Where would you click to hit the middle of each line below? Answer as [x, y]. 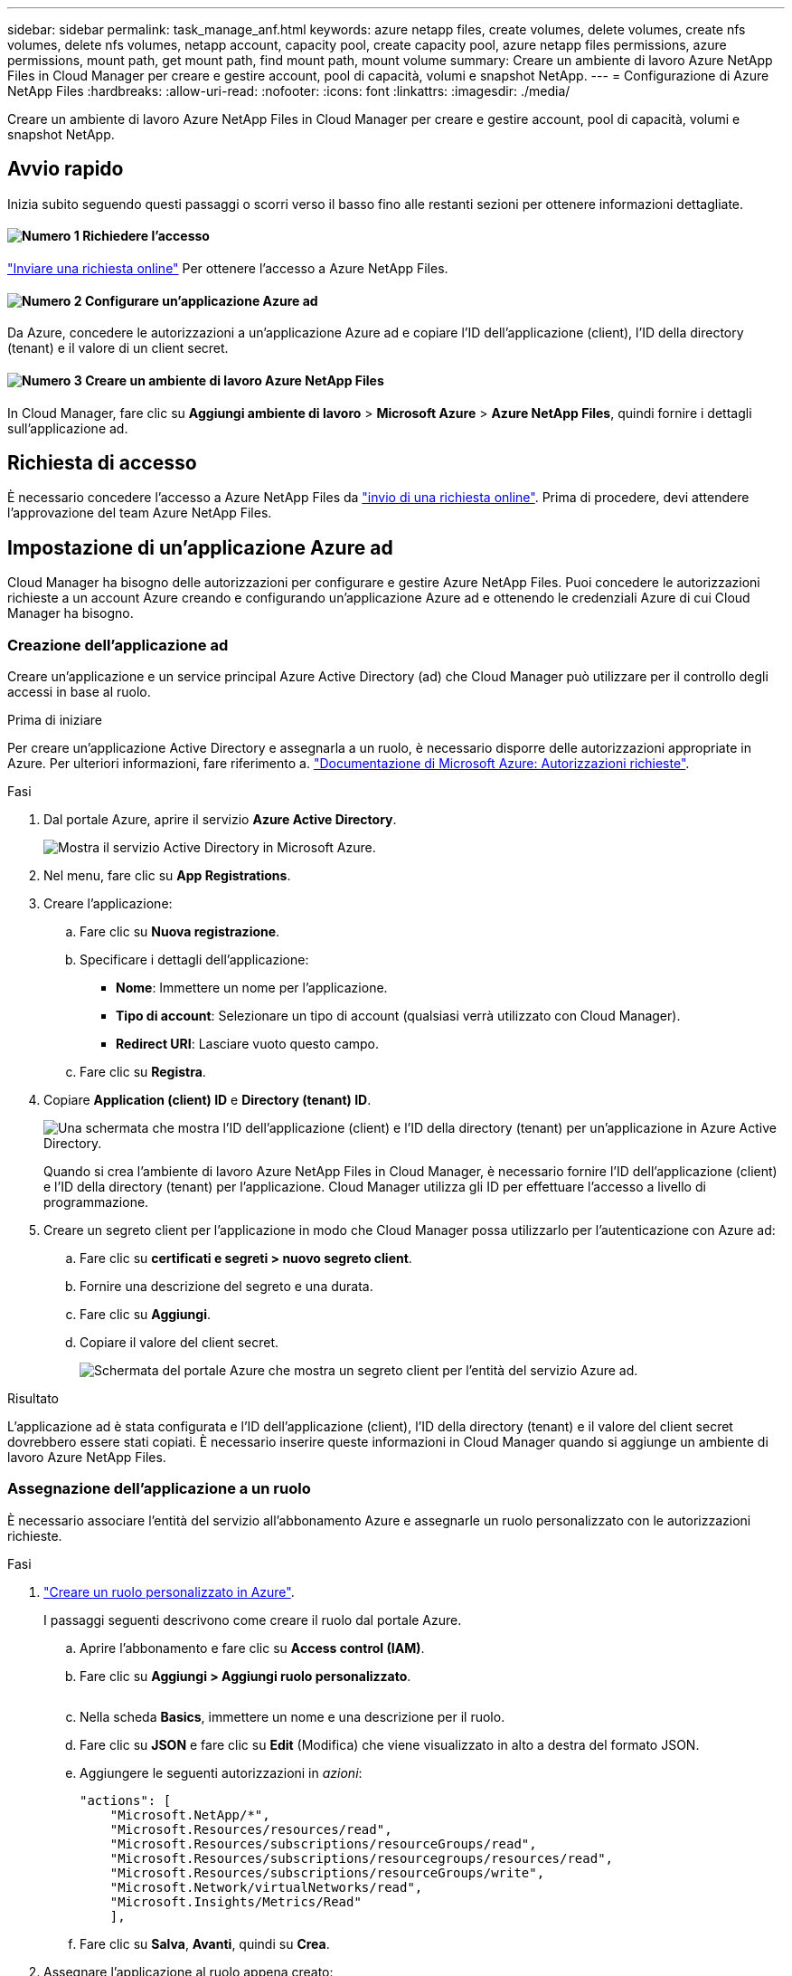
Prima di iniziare [55, 719]
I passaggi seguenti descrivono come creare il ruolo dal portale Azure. [253, 1620]
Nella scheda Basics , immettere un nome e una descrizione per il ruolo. [292, 1716]
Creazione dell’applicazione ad [118, 645]
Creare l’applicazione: [108, 903]
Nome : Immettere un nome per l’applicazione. [252, 987]
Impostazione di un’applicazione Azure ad [200, 547]
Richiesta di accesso [102, 462]
